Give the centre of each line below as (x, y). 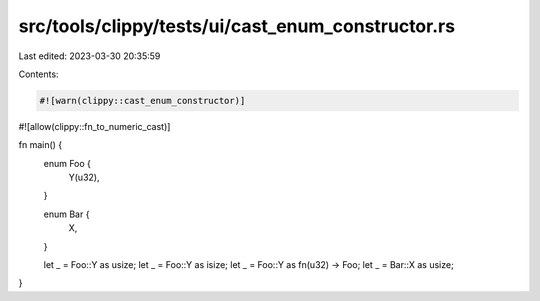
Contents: (38, 74)
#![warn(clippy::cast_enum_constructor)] (142, 100)
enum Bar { (66, 214)
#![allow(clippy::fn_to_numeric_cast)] (94, 126)
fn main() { (40, 145)
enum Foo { (67, 163)
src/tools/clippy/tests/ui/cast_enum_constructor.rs (236, 26)
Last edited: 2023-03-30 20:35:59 (89, 56)
